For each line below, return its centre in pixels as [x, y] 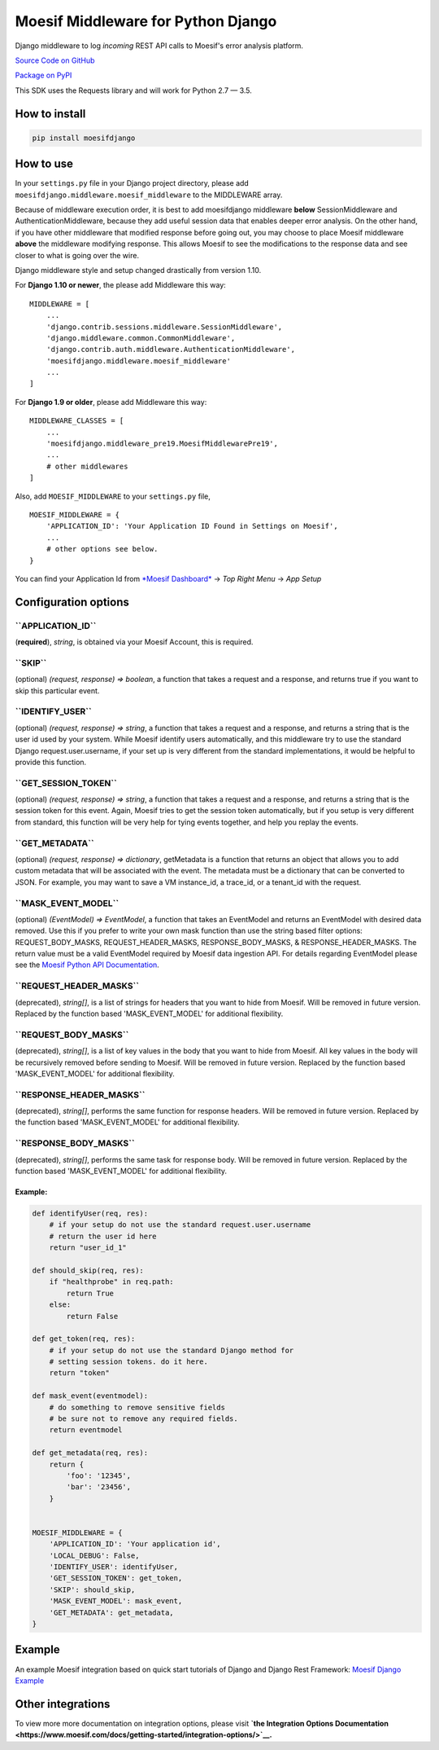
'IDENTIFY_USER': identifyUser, [114, 1567]
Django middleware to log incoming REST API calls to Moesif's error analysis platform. [159, 46]
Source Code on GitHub [55, 60]
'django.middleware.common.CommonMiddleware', [141, 338]
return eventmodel [86, 1430]
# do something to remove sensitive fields [137, 1407]
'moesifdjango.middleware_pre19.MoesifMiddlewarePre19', [162, 444]
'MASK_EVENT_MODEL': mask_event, [116, 1601]
